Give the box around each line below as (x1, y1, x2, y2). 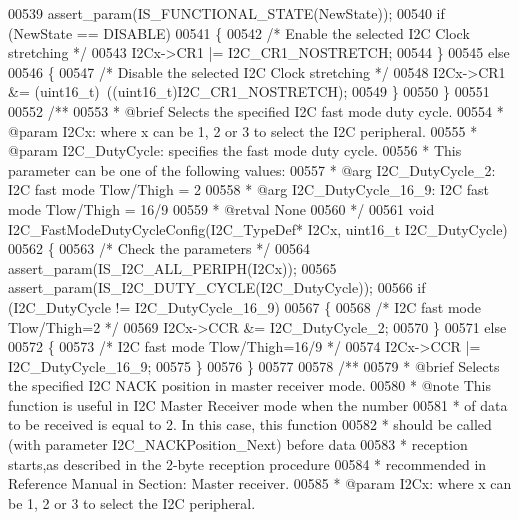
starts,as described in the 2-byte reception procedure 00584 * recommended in (8, 453, 487, 474)
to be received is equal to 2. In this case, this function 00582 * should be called (8, 414, 492, 435)
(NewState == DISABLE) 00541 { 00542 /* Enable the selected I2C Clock (8, 22, 470, 43)
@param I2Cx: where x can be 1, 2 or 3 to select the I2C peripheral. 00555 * (8, 120, 478, 141)
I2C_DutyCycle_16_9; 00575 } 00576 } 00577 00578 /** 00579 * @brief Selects (8, 355, 500, 376)
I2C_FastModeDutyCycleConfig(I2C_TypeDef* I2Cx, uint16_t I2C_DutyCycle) (8, 218, 508, 239)
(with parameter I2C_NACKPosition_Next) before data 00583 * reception (8, 434, 468, 455)
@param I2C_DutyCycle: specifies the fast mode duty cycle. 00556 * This (8, 140, 462, 161)
